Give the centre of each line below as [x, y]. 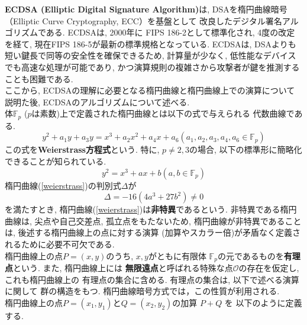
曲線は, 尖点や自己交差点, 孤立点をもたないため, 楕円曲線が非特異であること [153, 221]
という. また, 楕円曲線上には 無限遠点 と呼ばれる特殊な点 [123, 268]
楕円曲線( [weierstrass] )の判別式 [63, 185]
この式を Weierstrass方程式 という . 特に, [82, 149]
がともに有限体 [177, 255]
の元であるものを [251, 255]
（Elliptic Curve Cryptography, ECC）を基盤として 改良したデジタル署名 [143, 20]
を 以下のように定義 [263, 302]
